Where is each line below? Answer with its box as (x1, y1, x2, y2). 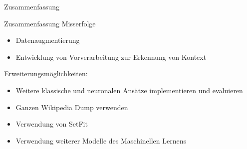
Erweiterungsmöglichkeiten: (4, 68, 88, 79)
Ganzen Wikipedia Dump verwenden (15, 102, 128, 112)
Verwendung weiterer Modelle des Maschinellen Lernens (15, 135, 187, 146)
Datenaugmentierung (15, 35, 80, 45)
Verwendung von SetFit (15, 119, 88, 129)
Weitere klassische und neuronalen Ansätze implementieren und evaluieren (15, 85, 243, 95)
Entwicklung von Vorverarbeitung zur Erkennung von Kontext (15, 51, 207, 62)
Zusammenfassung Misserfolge (4, 18, 96, 28)
